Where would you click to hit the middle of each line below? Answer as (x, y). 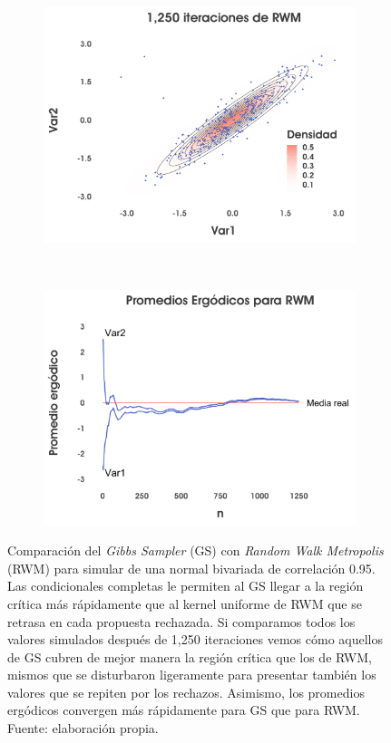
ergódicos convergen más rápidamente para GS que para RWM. (184, 710)
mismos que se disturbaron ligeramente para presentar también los (192, 675)
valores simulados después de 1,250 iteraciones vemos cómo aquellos (195, 639)
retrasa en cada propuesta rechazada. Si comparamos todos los (181, 621)
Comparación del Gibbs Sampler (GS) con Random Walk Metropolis (195, 550)
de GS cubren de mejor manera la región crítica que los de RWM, (190, 656)
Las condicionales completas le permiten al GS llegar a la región (186, 586)
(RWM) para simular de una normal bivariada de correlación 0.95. (191, 568)
